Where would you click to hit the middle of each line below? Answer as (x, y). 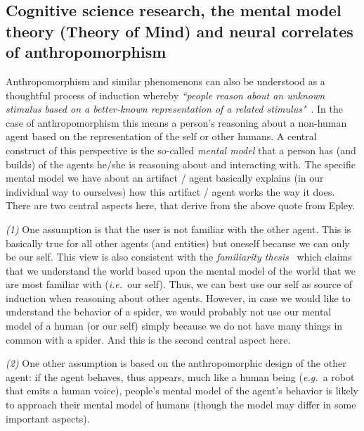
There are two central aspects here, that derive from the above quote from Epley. (181, 205)
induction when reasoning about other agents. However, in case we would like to (178, 298)
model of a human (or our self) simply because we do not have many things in (174, 326)
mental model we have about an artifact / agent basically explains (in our (165, 178)
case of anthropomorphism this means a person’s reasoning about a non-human (176, 122)
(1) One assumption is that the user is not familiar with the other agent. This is (178, 229)
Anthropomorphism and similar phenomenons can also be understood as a (165, 81)
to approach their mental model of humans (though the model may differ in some (181, 405)
